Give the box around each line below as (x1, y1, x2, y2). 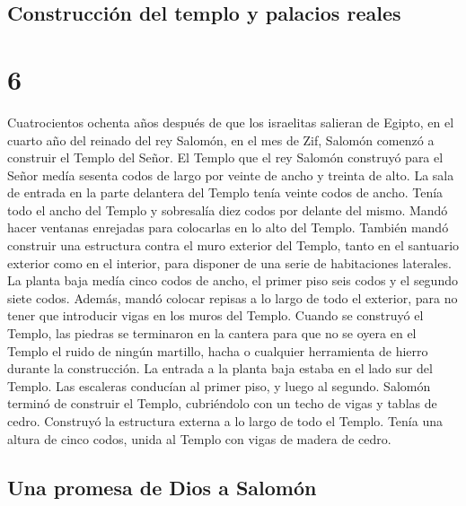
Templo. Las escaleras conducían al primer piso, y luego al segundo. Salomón (7, 376, 431, 395)
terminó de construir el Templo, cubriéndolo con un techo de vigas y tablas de (7, 394, 437, 413)
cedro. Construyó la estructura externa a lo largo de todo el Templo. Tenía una (7, 412, 443, 430)
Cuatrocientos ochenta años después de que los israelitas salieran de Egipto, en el (7, 112, 454, 131)
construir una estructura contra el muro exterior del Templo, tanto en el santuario (7, 236, 460, 255)
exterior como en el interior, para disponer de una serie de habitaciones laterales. (7, 253, 452, 272)
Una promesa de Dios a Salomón (7, 473, 317, 501)
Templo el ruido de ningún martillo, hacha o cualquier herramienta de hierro (7, 341, 428, 360)
